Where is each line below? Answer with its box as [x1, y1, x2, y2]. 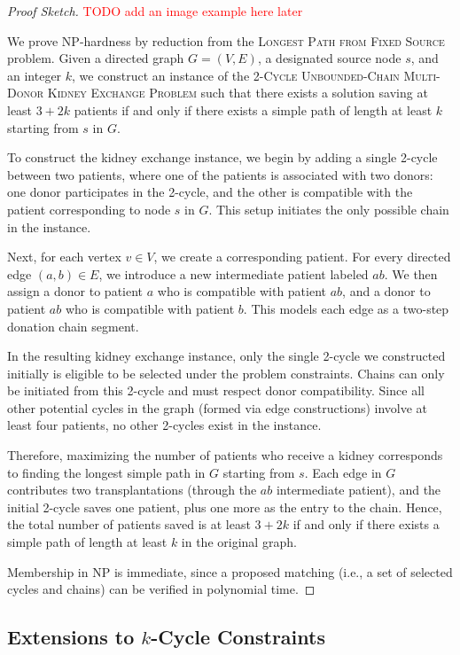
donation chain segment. [7, 316, 139, 335]
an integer [7, 66, 62, 84]
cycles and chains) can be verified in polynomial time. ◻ [7, 580, 316, 598]
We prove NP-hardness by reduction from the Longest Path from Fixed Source [7, 31, 445, 50]
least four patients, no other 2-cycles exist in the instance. [7, 416, 322, 434]
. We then [384, 264, 438, 283]
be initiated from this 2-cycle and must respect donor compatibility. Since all [7, 381, 425, 400]
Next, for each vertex [7, 247, 121, 266]
